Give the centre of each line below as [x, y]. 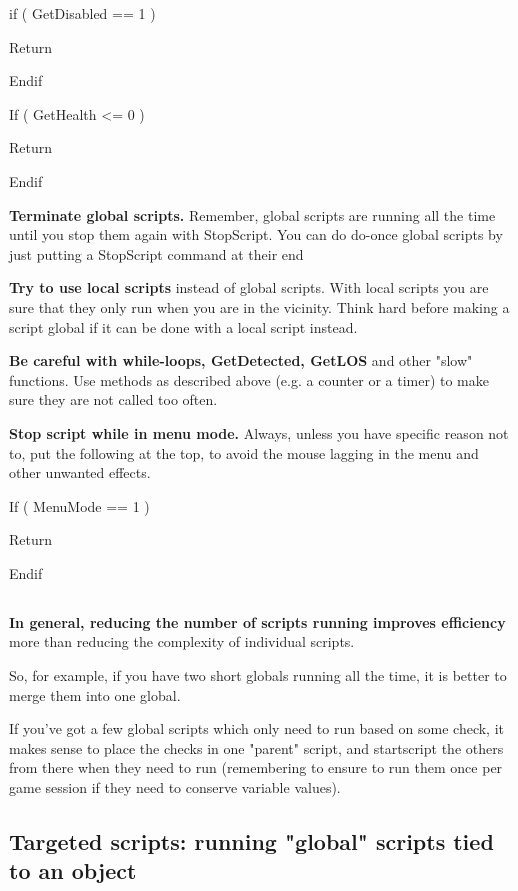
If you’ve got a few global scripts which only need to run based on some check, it [257, 728]
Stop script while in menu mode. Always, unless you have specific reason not [259, 432]
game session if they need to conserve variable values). [175, 787]
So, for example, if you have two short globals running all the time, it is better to [258, 675]
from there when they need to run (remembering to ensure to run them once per [256, 767]
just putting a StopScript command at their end [156, 253]
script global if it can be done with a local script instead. [183, 326]
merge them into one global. [95, 694]
